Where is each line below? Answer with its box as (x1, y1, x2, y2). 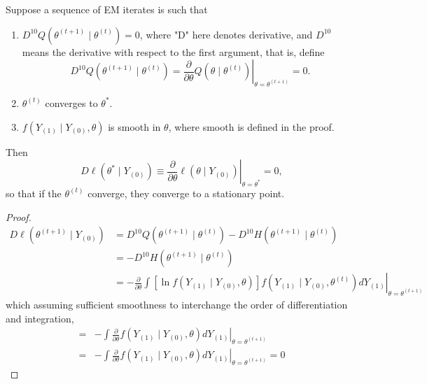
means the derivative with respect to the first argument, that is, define (22, 44, 325, 59)
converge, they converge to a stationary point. (87, 185, 285, 200)
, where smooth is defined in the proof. (168, 119, 335, 134)
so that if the (6, 185, 62, 200)
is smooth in (108, 119, 161, 134)
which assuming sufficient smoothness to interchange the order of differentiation (6, 297, 348, 312)
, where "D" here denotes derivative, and (139, 27, 313, 41)
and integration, (6, 311, 74, 325)
